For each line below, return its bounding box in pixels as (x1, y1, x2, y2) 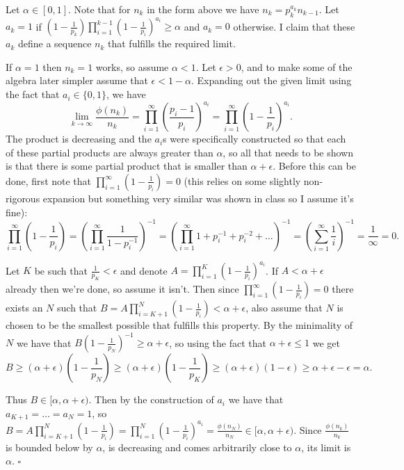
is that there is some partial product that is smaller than (6, 159, 248, 173)
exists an (6, 300, 43, 315)
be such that (34, 263, 88, 277)
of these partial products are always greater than (6, 145, 213, 159)
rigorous (6, 191, 40, 205)
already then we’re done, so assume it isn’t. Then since (6, 282, 239, 296)
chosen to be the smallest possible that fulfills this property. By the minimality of (6, 318, 353, 332)
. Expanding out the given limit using (191, 73, 352, 88)
